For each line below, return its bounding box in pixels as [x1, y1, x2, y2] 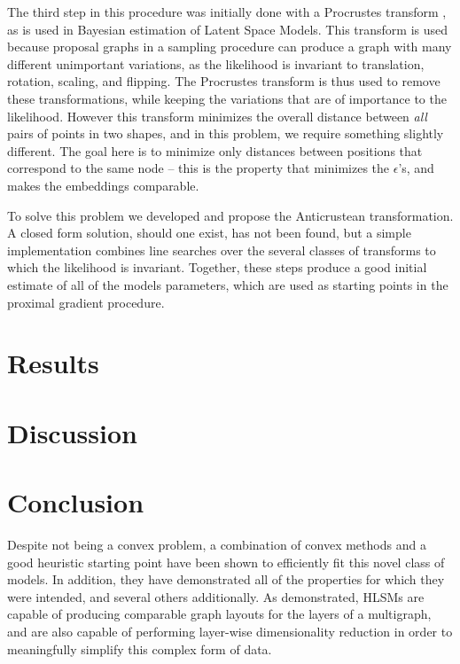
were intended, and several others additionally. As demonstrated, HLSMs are [7, 587, 425, 605]
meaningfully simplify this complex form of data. [7, 639, 272, 658]
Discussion [7, 414, 137, 450]
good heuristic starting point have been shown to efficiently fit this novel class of [7, 552, 445, 571]
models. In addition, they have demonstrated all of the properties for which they [7, 570, 445, 589]
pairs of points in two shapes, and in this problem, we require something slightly [7, 124, 444, 143]
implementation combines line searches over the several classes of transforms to [7, 240, 436, 259]
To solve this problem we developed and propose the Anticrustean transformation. [7, 206, 454, 224]
